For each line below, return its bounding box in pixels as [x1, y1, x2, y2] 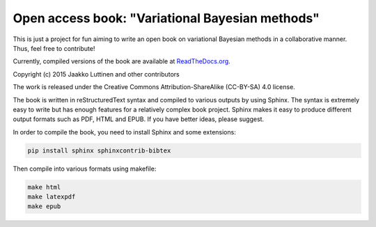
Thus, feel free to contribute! [13, 44, 95, 52]
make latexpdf [27, 193, 76, 201]
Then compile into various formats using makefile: [13, 164, 157, 173]
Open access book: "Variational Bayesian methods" [13, 10, 320, 26]
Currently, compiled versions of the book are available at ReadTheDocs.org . [13, 57, 231, 65]
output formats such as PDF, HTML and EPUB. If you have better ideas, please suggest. [13, 115, 265, 123]
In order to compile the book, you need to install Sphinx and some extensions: [13, 127, 236, 136]
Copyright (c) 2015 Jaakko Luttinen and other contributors [13, 70, 180, 78]
